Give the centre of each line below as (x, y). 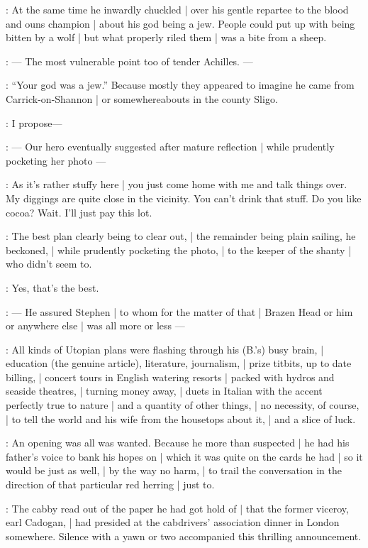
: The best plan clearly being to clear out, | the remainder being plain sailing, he (181, 236)
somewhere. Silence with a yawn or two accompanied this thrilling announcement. (184, 536)
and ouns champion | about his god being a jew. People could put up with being (180, 23)
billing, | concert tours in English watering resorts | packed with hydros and (170, 377)
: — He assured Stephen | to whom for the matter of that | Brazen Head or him (179, 311)
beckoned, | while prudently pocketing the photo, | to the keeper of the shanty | (179, 250)
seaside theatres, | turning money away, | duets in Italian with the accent (164, 391)
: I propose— (34, 122)
